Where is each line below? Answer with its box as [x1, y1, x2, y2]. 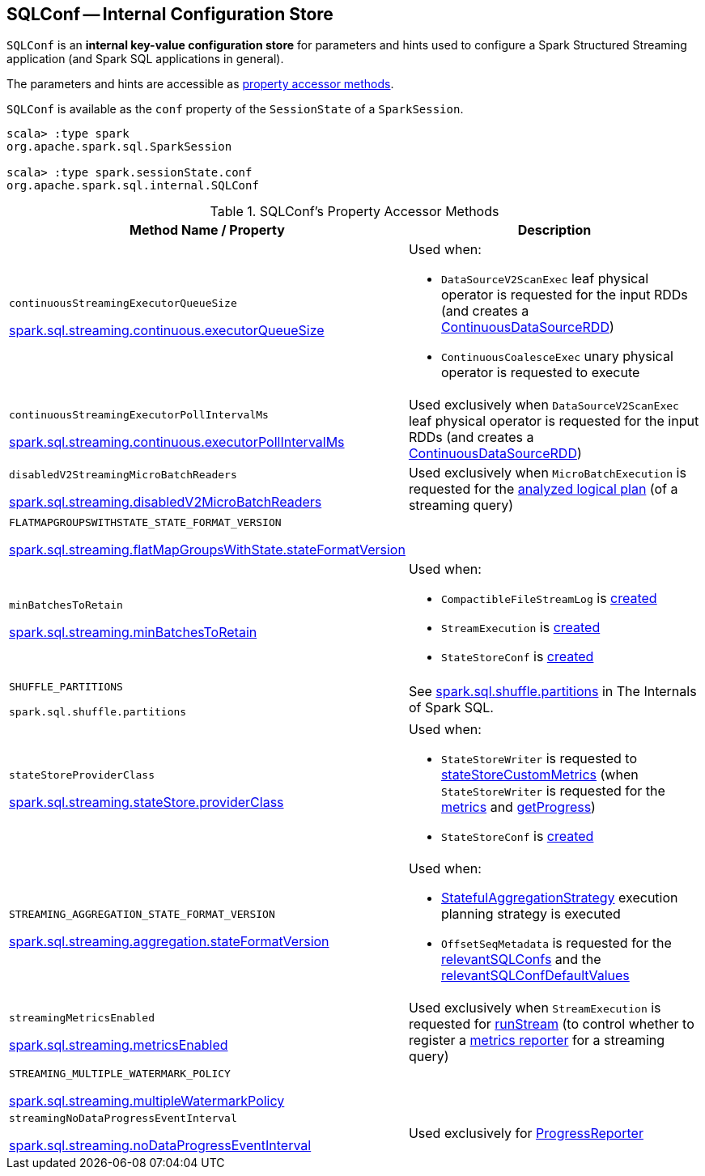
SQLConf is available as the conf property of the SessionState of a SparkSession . [6, 102, 464, 117]
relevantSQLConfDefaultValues [440, 967, 630, 984]
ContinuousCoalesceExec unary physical [440, 348, 673, 365]
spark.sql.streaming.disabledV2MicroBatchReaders [9, 493, 322, 510]
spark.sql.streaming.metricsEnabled [9, 1036, 228, 1053]
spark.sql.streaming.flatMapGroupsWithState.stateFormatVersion [9, 541, 406, 558]
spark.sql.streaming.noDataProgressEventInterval [9, 1137, 312, 1154]
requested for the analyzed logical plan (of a [408, 481, 678, 498]
